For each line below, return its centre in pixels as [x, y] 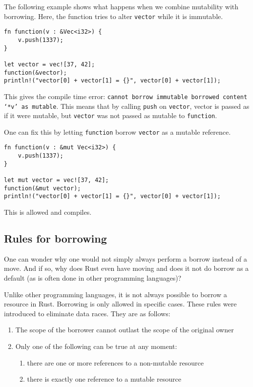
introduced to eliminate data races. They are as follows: [87, 313]
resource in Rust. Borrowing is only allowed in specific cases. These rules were [120, 304]
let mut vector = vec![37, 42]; [56, 180]
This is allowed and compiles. [48, 212]
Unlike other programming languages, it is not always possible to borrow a [116, 294]
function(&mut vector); [42, 188]
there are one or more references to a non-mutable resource [115, 362]
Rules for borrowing [55, 238]
